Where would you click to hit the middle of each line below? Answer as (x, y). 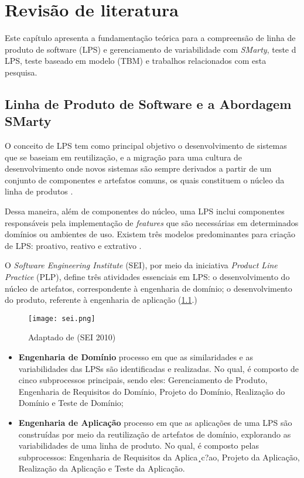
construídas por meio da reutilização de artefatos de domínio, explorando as (155, 434)
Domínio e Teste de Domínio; (71, 403)
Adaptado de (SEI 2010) (72, 337)
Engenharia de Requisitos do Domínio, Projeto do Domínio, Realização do (152, 391)
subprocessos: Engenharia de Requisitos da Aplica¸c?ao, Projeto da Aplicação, (159, 457)
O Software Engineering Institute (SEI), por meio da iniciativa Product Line (141, 265)
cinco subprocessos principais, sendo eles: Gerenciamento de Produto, (143, 380)
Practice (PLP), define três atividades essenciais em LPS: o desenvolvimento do (147, 277)
